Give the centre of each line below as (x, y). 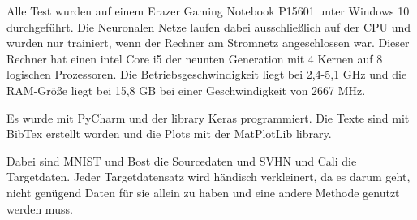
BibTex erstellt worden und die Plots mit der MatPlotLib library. (169, 134)
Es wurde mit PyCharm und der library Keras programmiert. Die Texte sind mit (208, 117)
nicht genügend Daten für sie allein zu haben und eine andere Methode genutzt (203, 192)
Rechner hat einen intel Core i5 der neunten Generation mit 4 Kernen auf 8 (195, 58)
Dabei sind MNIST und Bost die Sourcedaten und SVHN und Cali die (182, 160)
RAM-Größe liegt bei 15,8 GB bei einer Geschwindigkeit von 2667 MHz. (186, 90)
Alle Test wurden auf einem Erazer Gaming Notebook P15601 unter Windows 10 (208, 11)
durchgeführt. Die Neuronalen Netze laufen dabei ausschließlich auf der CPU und (209, 26)
